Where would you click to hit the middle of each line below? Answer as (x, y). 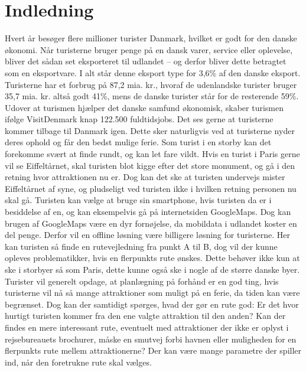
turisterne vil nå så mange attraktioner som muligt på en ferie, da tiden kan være (152, 293)
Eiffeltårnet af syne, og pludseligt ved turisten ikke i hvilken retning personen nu (151, 188)
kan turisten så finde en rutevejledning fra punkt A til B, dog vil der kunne (141, 246)
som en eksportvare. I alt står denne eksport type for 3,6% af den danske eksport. (153, 72)
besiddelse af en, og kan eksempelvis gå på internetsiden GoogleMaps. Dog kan (148, 212)
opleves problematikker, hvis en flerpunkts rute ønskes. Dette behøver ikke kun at (152, 258)
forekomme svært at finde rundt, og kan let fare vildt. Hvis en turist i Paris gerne (152, 154)
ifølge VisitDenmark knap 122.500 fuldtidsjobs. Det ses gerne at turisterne (139, 119)
